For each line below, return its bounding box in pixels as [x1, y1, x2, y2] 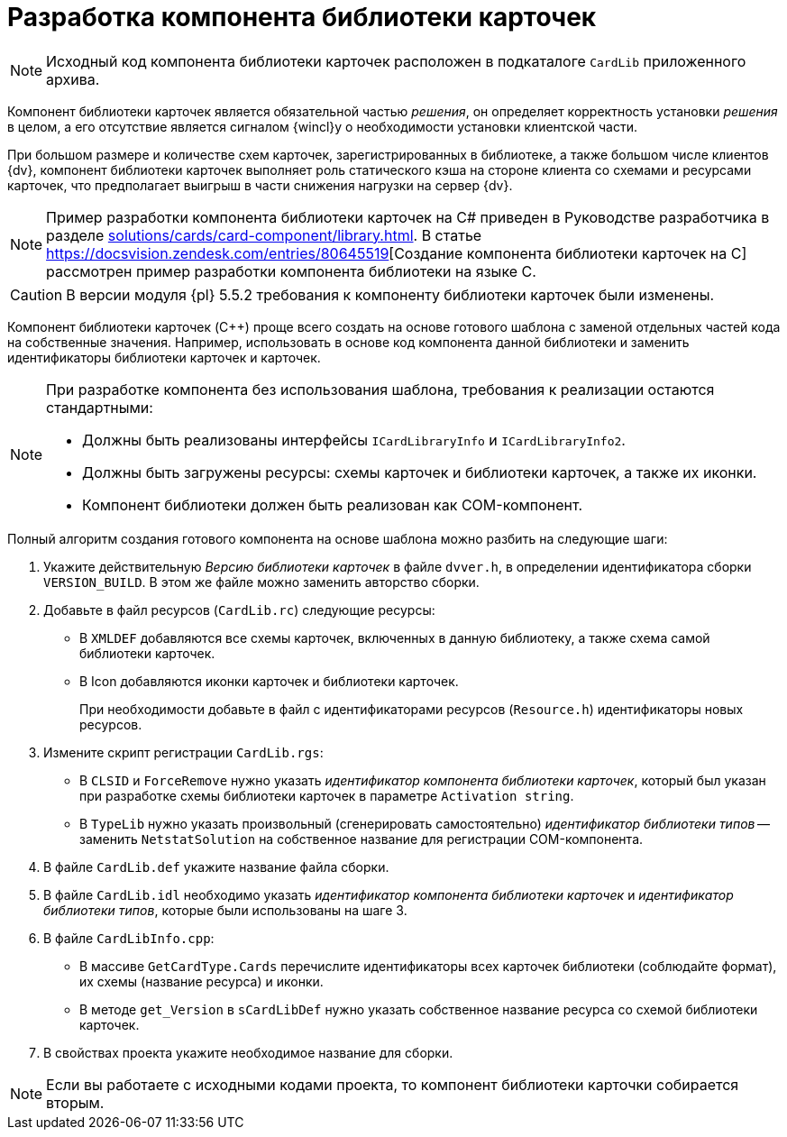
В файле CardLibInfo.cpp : [43, 930, 215, 946]
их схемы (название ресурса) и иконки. [79, 973, 324, 989]
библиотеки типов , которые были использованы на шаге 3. [43, 902, 407, 918]
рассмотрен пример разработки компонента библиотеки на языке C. [46, 261, 536, 280]
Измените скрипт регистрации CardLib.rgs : [43, 744, 324, 760]
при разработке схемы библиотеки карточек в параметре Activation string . [79, 787, 574, 803]
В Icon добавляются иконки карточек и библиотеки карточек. [79, 673, 459, 689]
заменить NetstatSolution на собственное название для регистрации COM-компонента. [79, 830, 644, 847]
